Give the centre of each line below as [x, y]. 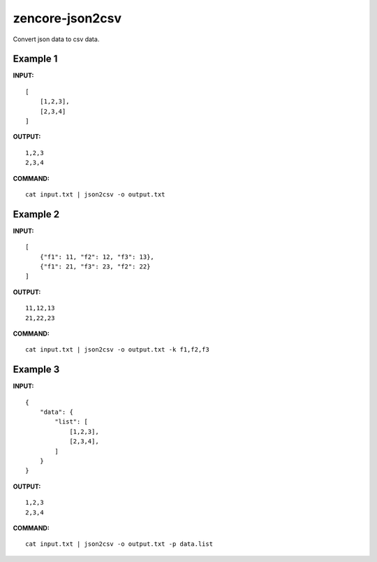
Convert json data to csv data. [56, 39]
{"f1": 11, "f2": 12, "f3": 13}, [97, 257]
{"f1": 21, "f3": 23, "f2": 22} [95, 267]
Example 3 [36, 369]
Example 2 [36, 214]
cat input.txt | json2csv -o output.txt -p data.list [119, 544]
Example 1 [35, 59]
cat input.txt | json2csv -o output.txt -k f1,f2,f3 [117, 350]
